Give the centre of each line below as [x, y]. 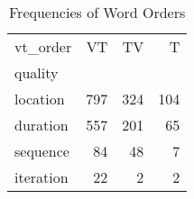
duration [42, 125]
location [40, 99]
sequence [42, 151]
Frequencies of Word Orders [97, 12]
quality [37, 72]
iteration [42, 177]
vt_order [43, 46]
